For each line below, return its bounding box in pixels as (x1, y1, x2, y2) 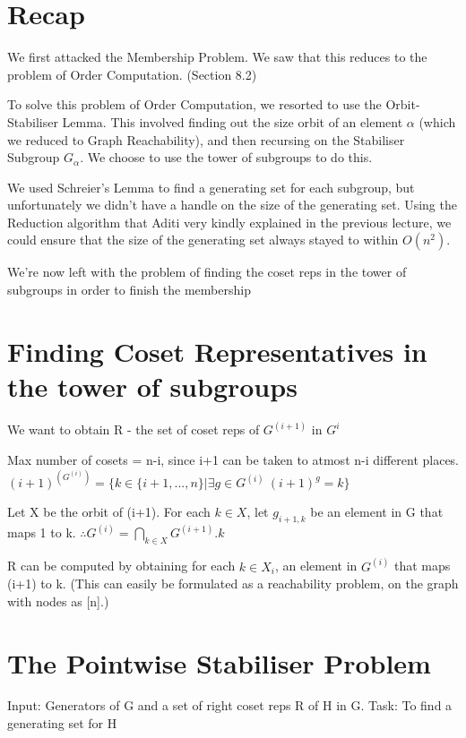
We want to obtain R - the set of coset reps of (7, 420, 260, 439)
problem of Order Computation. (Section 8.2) (7, 64, 257, 83)
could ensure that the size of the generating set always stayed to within (7, 230, 399, 249)
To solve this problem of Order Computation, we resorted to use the (7, 95, 382, 114)
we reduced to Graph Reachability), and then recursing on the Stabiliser (7, 130, 405, 149)
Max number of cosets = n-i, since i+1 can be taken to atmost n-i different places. (7, 451, 460, 468)
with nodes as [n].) (7, 591, 109, 610)
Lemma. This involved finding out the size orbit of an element (62, 112, 403, 131)
